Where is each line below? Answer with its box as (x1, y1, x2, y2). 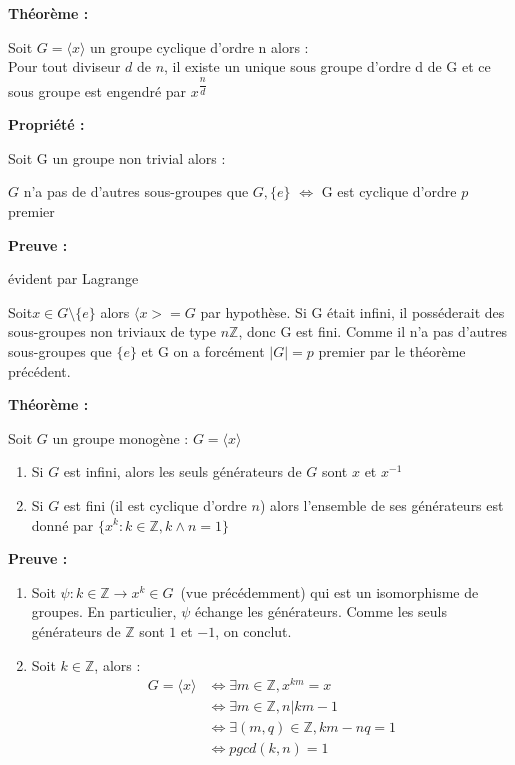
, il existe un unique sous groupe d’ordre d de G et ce (164, 56, 491, 77)
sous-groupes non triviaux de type (8, 321, 216, 342)
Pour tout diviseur (8, 56, 121, 77)
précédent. (8, 360, 71, 381)
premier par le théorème (318, 340, 466, 361)
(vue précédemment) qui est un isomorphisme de (180, 581, 479, 602)
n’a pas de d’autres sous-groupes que (23, 181, 249, 202)
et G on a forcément (141, 340, 265, 361)
